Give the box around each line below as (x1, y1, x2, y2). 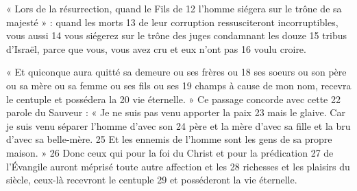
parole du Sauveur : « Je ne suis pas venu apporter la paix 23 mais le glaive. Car (6, 105, 345, 120)
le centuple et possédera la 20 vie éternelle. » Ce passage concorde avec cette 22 (6, 91, 341, 106)
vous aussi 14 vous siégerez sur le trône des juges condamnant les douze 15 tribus (6, 28, 347, 43)
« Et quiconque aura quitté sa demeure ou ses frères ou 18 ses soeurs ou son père (6, 65, 347, 79)
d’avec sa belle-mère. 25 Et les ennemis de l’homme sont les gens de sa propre (6, 132, 332, 146)
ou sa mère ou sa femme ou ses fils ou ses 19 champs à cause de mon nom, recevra (6, 78, 352, 92)
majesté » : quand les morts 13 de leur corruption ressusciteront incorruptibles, (6, 14, 338, 29)
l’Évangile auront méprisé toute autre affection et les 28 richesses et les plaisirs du (6, 159, 350, 173)
